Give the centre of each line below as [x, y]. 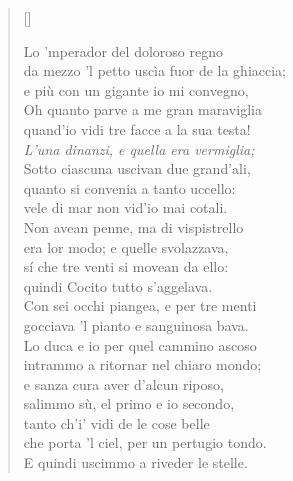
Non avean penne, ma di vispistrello [133, 226]
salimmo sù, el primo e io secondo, [129, 403]
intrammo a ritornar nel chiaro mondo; [142, 364]
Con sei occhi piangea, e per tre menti [140, 305]
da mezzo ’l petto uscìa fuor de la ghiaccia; [155, 70]
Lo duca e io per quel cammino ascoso [140, 344]
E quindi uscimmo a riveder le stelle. [135, 462]
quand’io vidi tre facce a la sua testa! [137, 128]
